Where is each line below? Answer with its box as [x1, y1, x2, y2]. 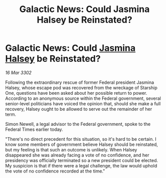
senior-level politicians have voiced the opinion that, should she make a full [5, 100, 161, 106]
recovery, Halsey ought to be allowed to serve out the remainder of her [5, 106, 152, 112]
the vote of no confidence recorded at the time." [5, 168, 105, 174]
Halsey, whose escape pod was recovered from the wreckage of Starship [5, 84, 157, 91]
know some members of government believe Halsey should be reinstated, [5, 141, 158, 147]
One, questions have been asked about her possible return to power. [5, 90, 147, 96]
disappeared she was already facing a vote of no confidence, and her [5, 152, 149, 158]
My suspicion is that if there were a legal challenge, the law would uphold [5, 162, 157, 168]
